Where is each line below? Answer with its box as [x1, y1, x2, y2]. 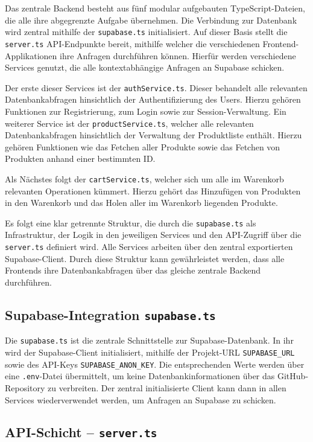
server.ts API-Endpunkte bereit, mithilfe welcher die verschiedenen [5, 37, 260, 50]
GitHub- [277, 370, 309, 382]
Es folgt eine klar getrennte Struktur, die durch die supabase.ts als [5, 216, 256, 229]
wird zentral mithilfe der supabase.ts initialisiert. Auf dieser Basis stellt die [5, 25, 288, 38]
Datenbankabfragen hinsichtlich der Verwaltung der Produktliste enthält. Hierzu [5, 129, 302, 141]
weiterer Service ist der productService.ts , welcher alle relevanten [5, 117, 254, 129]
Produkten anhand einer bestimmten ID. [5, 152, 156, 165]
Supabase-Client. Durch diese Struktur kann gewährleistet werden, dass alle [5, 252, 285, 264]
